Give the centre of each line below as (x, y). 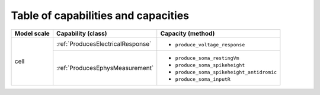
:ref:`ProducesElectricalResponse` (104, 44)
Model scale (32, 33)
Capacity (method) (188, 33)
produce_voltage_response (210, 45)
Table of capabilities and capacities (100, 15)
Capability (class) (82, 33)
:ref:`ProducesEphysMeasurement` (105, 68)
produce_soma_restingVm (207, 58)
